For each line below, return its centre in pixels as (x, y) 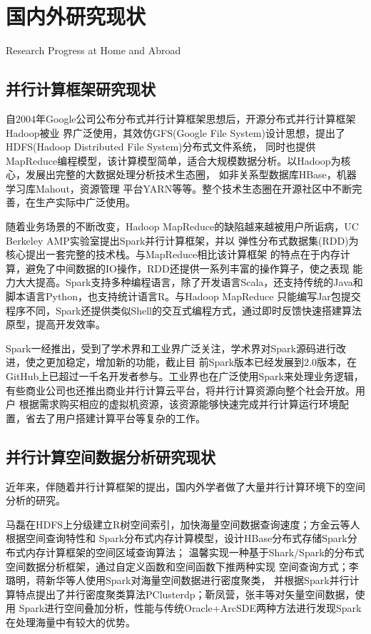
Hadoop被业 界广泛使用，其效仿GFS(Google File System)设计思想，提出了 (176, 132)
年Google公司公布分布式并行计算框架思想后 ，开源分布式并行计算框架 (196, 118)
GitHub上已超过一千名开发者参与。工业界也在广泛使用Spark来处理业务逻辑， (185, 376)
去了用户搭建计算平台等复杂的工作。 (120, 418)
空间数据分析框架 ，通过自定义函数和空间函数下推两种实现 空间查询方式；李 (182, 566)
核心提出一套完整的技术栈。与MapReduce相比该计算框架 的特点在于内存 (173, 254)
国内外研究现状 (76, 16)
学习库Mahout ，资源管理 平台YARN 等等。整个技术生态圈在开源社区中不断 (179, 188)
